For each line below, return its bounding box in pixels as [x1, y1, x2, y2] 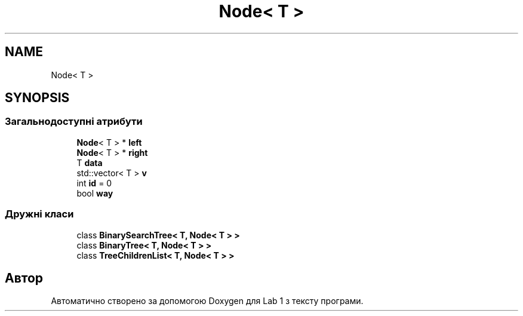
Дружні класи [5, 208, 74, 220]
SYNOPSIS [5, 90, 70, 106]
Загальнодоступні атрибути [5, 115, 143, 128]
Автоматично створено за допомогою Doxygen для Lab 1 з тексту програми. [51, 296, 364, 306]
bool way [76, 188, 113, 198]
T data [76, 157, 103, 168]
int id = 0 [76, 177, 112, 188]
